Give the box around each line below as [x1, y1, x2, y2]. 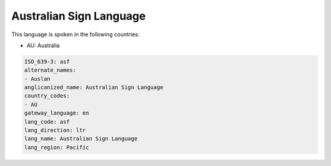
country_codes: [24, 92, 70, 99]
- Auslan [24, 75, 51, 82]
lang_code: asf [24, 118, 70, 125]
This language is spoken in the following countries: [11, 31, 140, 38]
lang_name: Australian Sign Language [24, 135, 138, 142]
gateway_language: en [24, 110, 89, 116]
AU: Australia [26, 42, 60, 49]
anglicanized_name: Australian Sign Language [24, 84, 164, 91]
